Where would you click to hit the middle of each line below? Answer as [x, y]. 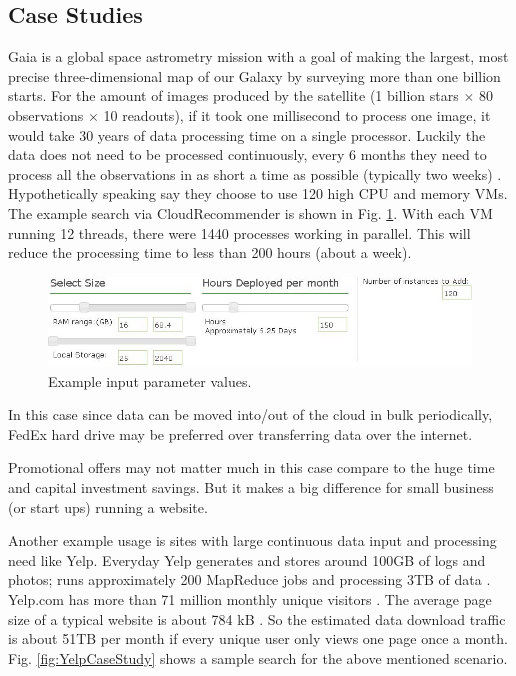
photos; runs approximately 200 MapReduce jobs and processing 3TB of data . [249, 579]
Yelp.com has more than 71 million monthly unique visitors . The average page [250, 599]
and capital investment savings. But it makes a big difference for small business [251, 487]
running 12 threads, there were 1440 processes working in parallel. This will [239, 232]
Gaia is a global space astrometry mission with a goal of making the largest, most [258, 56]
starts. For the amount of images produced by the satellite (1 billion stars [233, 95]
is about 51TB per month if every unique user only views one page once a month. [258, 638]
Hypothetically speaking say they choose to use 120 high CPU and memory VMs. [258, 193]
